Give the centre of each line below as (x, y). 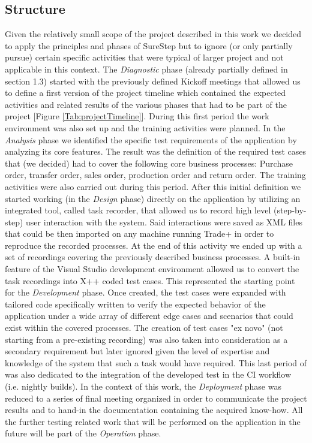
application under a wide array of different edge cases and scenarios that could (149, 316)
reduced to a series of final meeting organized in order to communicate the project (156, 398)
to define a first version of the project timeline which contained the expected (145, 93)
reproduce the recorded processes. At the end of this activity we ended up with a (154, 245)
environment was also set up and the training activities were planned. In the (145, 127)
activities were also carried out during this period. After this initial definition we (153, 186)
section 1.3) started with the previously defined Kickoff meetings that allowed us (153, 81)
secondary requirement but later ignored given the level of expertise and (137, 351)
